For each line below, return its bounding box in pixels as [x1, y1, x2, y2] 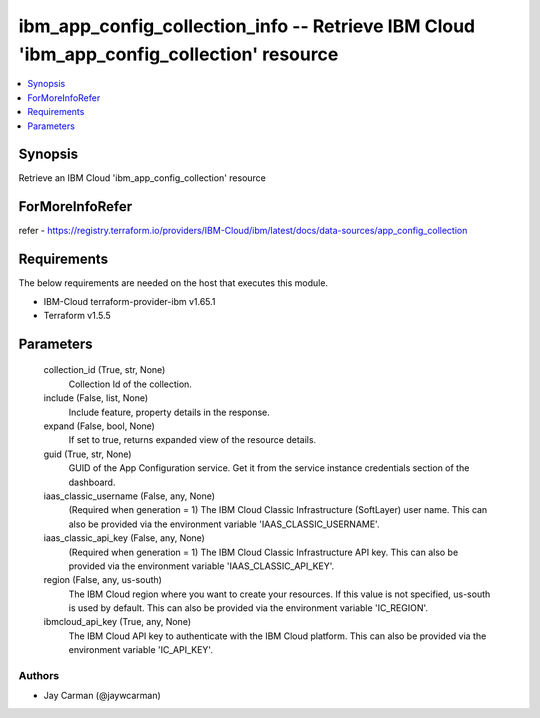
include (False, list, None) [43, 392, 149, 404]
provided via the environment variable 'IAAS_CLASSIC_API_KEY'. [68, 560, 335, 572]
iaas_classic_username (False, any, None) [43, 490, 215, 502]
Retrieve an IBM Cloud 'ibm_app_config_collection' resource [18, 172, 267, 184]
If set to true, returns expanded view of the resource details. [68, 434, 317, 446]
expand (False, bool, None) [43, 420, 155, 432]
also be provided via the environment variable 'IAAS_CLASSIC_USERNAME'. [68, 518, 380, 530]
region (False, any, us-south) [43, 574, 162, 586]
